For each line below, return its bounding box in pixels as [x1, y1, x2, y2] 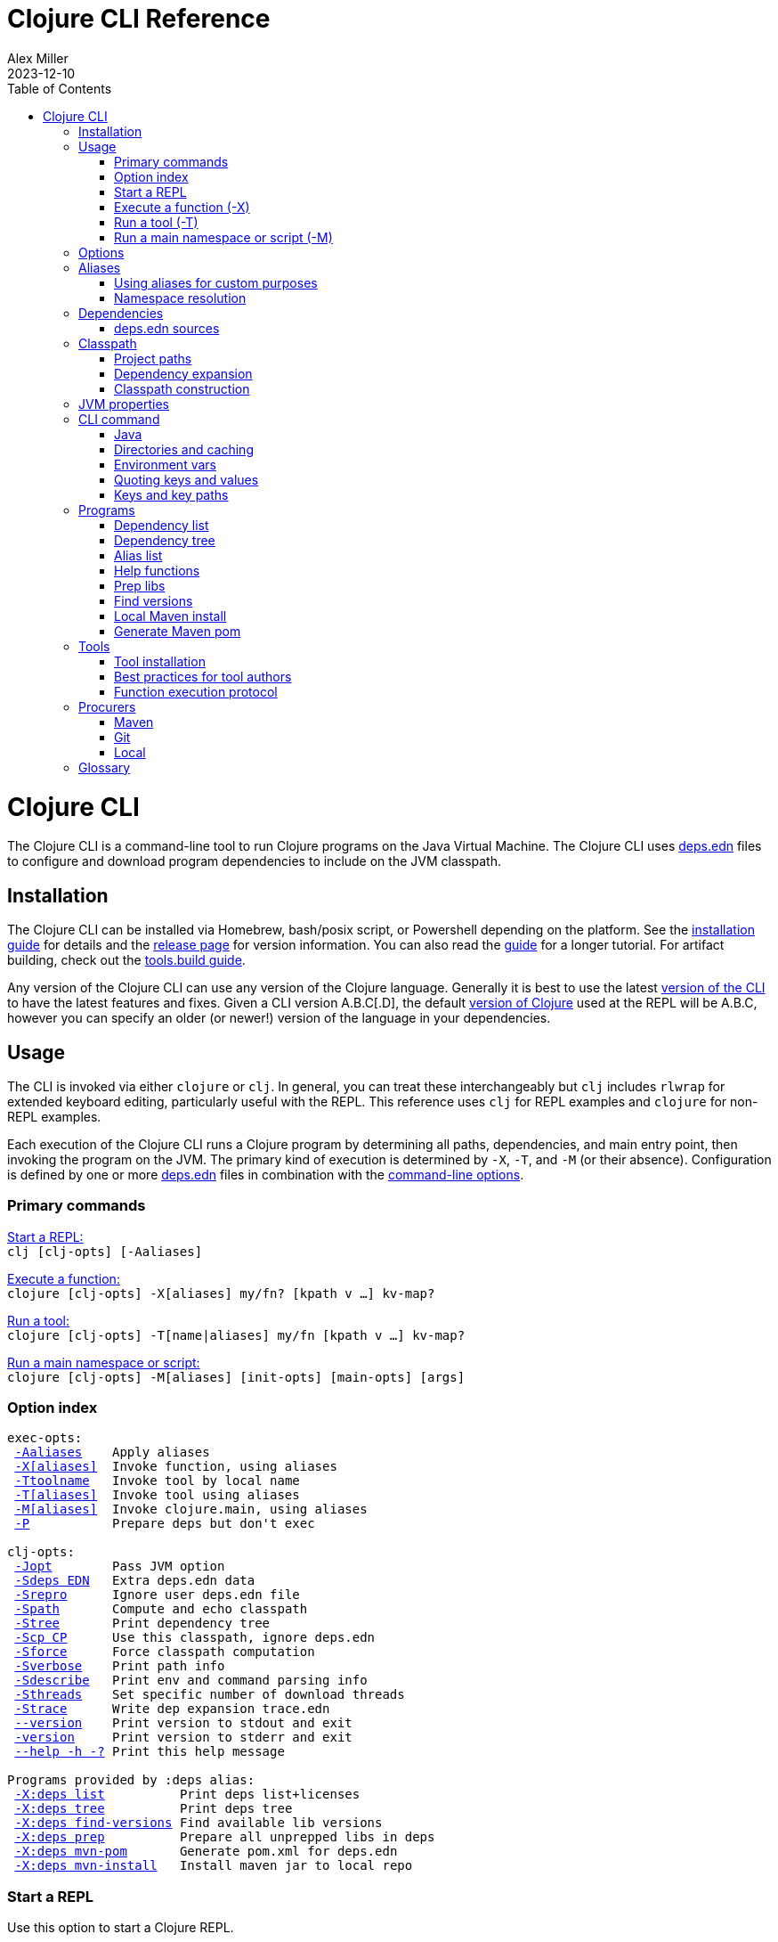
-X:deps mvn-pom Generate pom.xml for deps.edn [14, 1844, 398, 1859]
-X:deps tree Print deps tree [14, 1801, 293, 1816]
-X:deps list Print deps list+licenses [14, 1787, 361, 1802]
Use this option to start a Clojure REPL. [7, 1920, 234, 1936]
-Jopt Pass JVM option [14, 1559, 225, 1574]
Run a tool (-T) [114, 214, 199, 230]
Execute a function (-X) [114, 199, 250, 215]
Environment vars [114, 456, 216, 472]
